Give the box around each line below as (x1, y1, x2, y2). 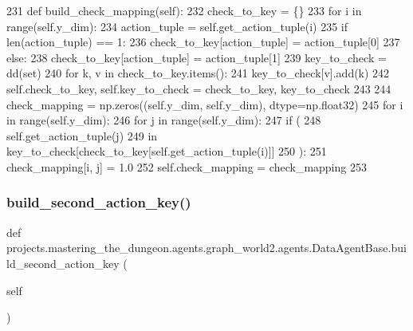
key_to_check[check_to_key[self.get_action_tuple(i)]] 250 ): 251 (6, 143, 327, 160)
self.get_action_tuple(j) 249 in (6, 127, 158, 144)
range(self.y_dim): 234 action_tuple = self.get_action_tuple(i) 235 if (6, 18, 348, 34)
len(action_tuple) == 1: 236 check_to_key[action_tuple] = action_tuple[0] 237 (6, 33, 400, 50)
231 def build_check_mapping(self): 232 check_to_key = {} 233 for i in (6, 2, 362, 18)
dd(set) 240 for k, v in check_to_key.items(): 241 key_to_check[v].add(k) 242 (6, 65, 390, 81)
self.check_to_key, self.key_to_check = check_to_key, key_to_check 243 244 (6, 80, 391, 97)
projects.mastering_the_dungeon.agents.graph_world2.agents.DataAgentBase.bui (6, 239, 407, 256)
